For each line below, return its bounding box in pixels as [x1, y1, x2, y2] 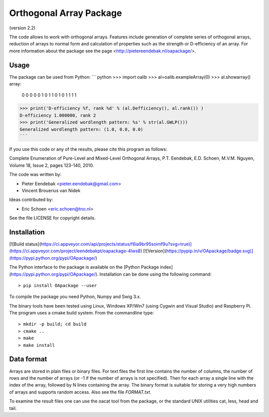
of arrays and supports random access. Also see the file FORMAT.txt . [9, 389, 151, 395]
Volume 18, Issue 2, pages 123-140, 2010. [9, 162, 94, 168]
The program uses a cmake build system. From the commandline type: [9, 310, 154, 316]
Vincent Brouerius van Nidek [21, 187, 81, 194]
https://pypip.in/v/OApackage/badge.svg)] [166, 248, 254, 254]
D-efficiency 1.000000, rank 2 [19, 112, 97, 118]
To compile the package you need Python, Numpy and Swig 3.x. [9, 294, 141, 300]
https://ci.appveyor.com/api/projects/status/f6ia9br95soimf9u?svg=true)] [40, 241, 192, 247]
